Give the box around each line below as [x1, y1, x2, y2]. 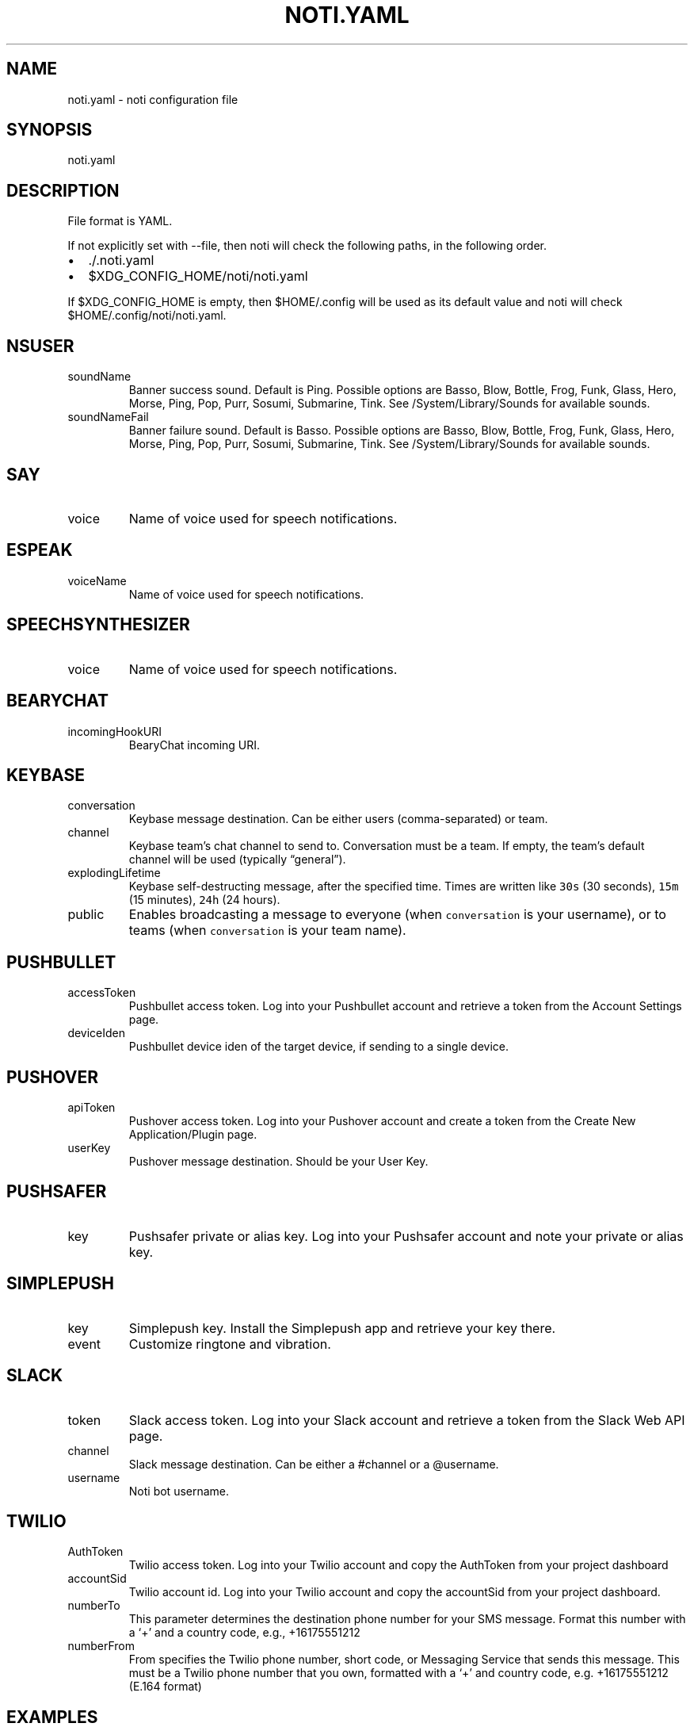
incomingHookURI [67, 724, 162, 738]
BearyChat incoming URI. [128, 737, 261, 752]
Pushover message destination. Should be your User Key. [128, 1155, 429, 1169]
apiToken [67, 1101, 116, 1115]
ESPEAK [6, 540, 73, 561]
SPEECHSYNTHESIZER [6, 615, 190, 635]
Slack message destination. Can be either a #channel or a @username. [128, 1457, 499, 1471]
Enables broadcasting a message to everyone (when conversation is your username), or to [128, 906, 666, 923]
